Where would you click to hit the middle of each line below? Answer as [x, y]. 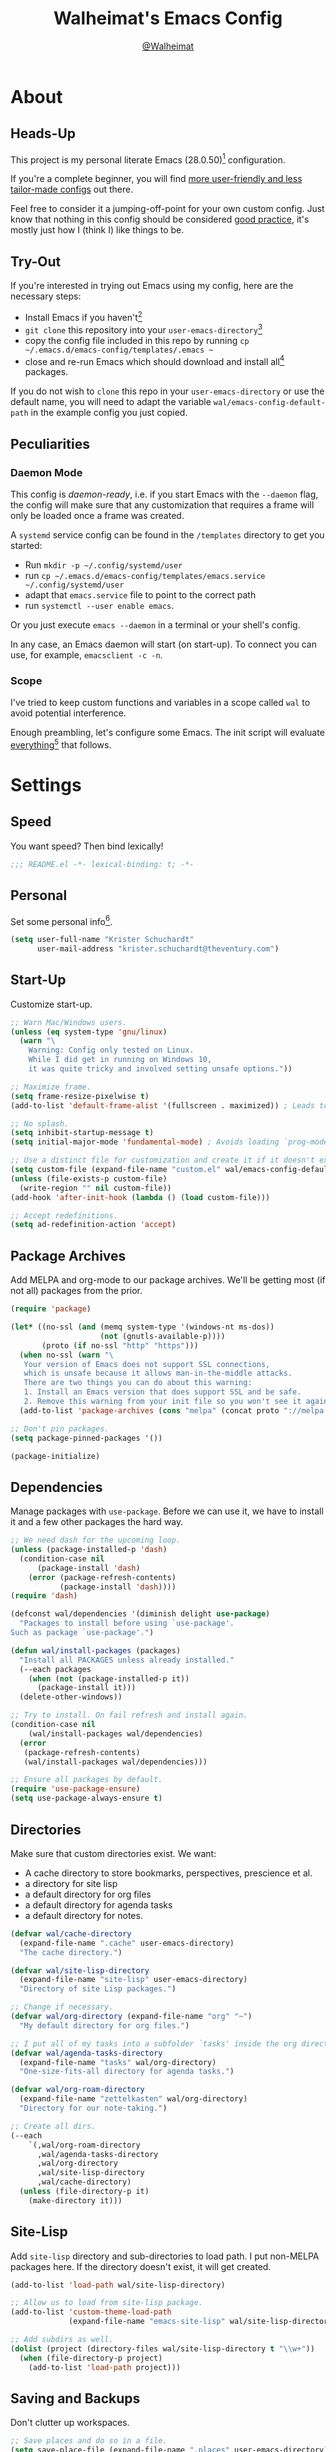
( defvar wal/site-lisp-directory [80, 1970]
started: [26, 545]
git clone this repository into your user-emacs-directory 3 [143, 329]
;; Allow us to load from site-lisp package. [106, 2303]
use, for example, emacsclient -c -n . [86, 654]
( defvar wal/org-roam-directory [77, 2090]
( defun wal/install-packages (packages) [96, 1650]
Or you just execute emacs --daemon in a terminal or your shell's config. [155, 624]
